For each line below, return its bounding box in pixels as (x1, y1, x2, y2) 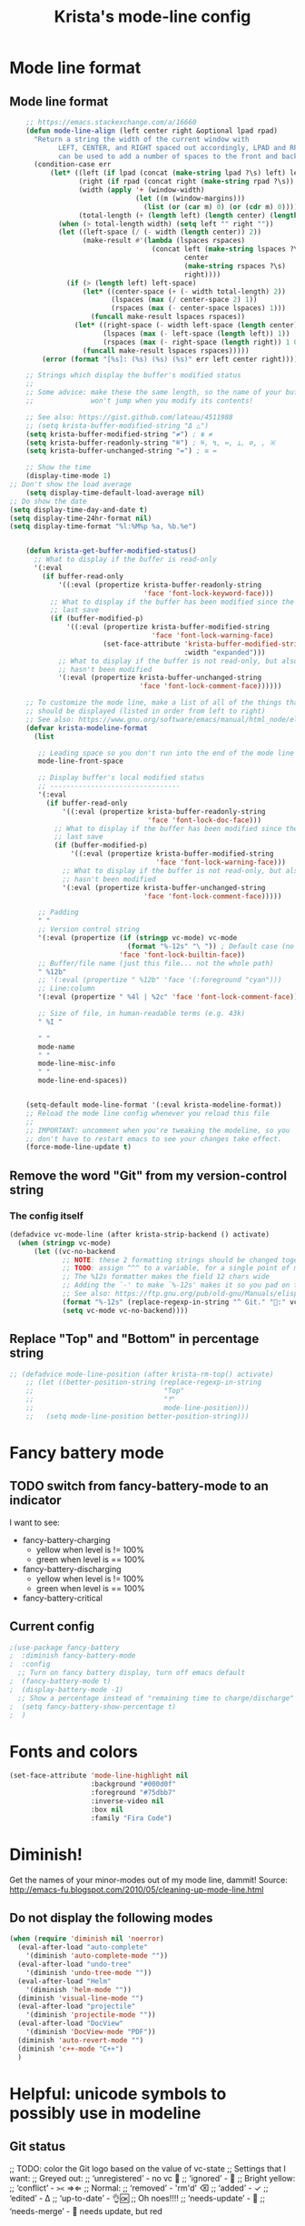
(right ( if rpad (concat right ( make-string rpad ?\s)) (78, 177, 295, 186)
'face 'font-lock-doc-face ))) (147, 816, 261, 825)
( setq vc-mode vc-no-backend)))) (62, 1306, 189, 1315)
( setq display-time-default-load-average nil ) (25, 488, 205, 497)
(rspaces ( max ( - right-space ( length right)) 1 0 (103, 337, 299, 346)
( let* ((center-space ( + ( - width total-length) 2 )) (82, 286, 286, 296)
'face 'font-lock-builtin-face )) (119, 950, 246, 959)
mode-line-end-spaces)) (37, 1076, 128, 1086)
